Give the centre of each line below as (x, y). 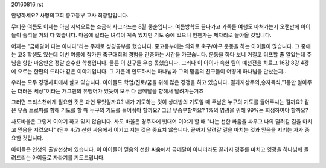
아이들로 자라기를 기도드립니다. (69, 158)
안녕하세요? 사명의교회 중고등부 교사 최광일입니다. (70, 16)
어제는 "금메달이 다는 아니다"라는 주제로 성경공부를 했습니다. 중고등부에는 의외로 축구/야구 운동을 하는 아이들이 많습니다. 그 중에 (161, 46)
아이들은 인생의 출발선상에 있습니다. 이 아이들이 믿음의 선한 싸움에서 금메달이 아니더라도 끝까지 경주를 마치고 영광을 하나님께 (157, 149)
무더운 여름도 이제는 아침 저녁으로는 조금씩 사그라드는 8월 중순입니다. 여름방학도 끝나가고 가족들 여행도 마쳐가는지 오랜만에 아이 (161, 26)
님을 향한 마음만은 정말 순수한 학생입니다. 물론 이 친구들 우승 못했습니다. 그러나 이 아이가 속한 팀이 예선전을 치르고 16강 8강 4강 (160, 63)
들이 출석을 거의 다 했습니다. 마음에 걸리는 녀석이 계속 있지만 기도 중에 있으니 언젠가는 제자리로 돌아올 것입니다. (141, 35)
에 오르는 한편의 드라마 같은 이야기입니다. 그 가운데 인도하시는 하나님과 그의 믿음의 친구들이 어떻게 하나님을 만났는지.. (149, 71)
